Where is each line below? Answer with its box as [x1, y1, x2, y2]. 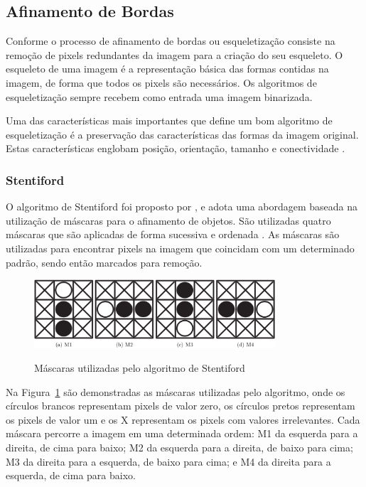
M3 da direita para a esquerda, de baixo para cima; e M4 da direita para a [6, 454, 331, 469]
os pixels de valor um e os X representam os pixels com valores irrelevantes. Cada [6, 412, 360, 427]
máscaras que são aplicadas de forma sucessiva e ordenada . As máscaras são [6, 227, 340, 242]
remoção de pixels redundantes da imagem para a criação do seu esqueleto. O [6, 47, 343, 62]
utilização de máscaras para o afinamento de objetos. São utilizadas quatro [6, 213, 331, 228]
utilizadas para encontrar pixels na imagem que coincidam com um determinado [6, 240, 355, 255]
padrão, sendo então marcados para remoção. [6, 255, 203, 269]
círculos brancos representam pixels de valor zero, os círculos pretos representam [6, 398, 355, 413]
